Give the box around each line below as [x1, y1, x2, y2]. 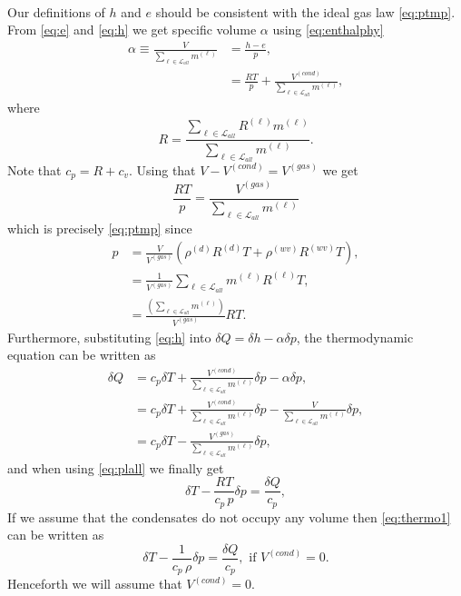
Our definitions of [7, 2, 105, 21]
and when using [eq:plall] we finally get [7, 458, 224, 477]
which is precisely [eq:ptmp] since [7, 219, 192, 238]
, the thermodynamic [296, 327, 414, 346]
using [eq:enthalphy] [272, 20, 384, 39]
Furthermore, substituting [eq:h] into [7, 327, 211, 346]
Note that [7, 160, 62, 179]
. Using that [128, 160, 196, 179]
